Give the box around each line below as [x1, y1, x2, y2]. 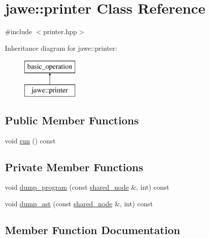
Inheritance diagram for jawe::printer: [5, 42, 117, 53]
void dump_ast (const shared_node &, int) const [5, 198, 153, 209]
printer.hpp [43, 26, 77, 37]
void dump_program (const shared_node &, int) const [5, 182, 169, 192]
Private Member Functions [5, 159, 144, 174]
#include [5, 26, 32, 37]
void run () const [5, 135, 56, 145]
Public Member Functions [5, 112, 139, 127]
